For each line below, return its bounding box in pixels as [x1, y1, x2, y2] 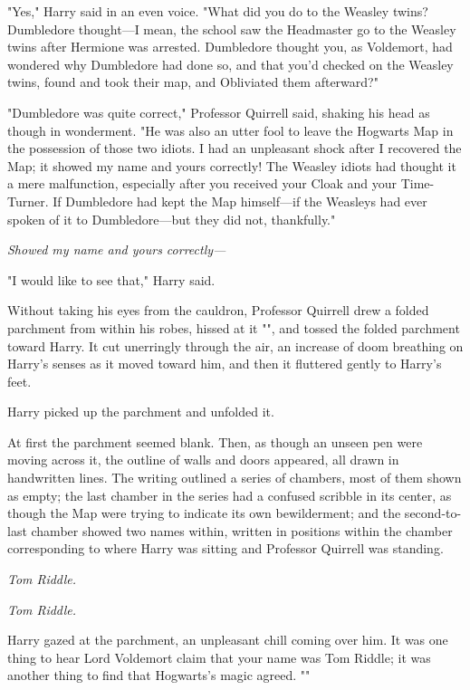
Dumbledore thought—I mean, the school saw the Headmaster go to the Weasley [7, 19, 456, 38]
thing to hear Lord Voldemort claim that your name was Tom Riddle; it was [7, 647, 431, 666]
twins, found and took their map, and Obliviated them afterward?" [7, 72, 379, 91]
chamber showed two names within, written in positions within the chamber [31, 521, 453, 540]
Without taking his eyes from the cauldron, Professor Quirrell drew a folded [7, 301, 429, 320]
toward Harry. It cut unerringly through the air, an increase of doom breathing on [7, 336, 464, 355]
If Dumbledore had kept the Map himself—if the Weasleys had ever [53, 191, 427, 210]
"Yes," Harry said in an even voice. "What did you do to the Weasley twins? [7, 2, 428, 20]
